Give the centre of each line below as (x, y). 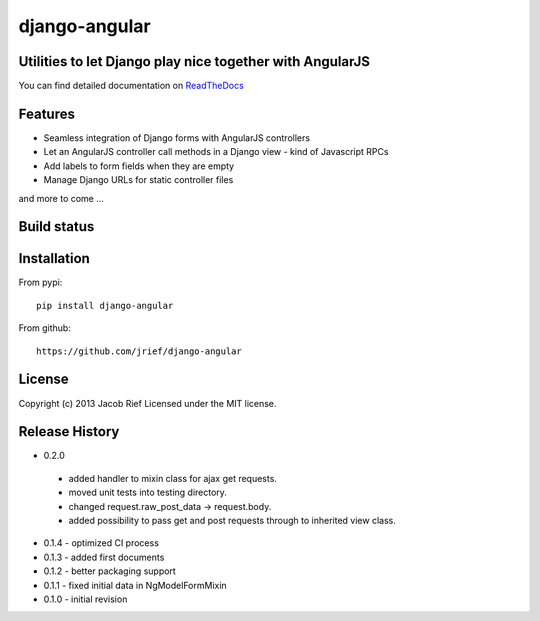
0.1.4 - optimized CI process (101, 543)
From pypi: (40, 282)
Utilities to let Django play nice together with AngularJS (194, 61)
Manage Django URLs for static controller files (138, 180)
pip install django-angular (105, 305)
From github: (45, 328)
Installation (54, 258)
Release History (69, 431)
